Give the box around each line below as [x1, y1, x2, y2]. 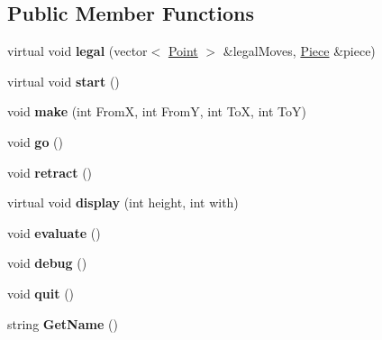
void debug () [7, 253, 87, 272]
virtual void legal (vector [7, 41, 148, 60]
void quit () [7, 283, 75, 302]
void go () [7, 132, 64, 151]
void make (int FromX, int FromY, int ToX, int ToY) [7, 102, 306, 121]
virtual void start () [7, 71, 120, 90]
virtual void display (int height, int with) [7, 193, 239, 212]
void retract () [7, 162, 93, 181]
